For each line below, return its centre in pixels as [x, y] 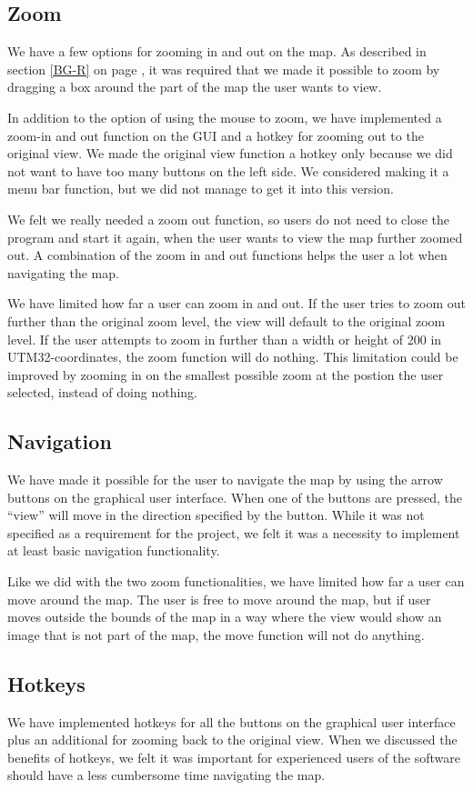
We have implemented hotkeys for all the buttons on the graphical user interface [231, 721]
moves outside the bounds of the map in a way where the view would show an [225, 617]
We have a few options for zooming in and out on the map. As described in [217, 51]
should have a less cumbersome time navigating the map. [166, 775]
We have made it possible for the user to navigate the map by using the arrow [225, 480]
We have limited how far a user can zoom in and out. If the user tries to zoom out [236, 303]
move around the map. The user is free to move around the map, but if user [219, 599]
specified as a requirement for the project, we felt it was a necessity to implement [234, 532]
